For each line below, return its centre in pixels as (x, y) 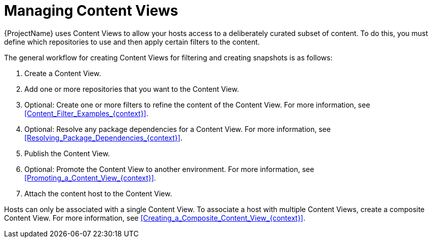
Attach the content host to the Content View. (98, 193)
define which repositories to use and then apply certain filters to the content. (132, 42)
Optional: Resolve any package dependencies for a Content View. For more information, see (178, 129)
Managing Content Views (91, 11)
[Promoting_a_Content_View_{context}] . (90, 178)
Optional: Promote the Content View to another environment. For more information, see (169, 169)
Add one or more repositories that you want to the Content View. (132, 89)
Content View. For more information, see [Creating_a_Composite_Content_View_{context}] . (155, 218)
